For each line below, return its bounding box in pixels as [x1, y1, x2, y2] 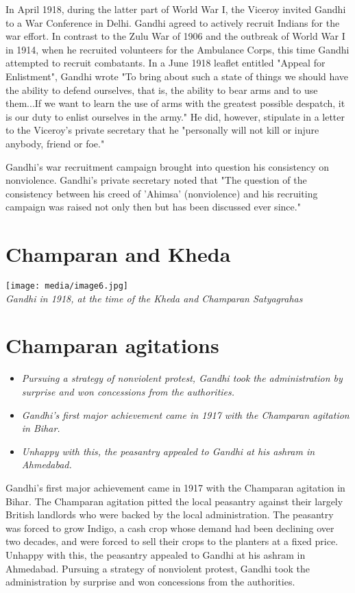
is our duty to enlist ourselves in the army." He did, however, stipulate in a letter [5, 109, 345, 123]
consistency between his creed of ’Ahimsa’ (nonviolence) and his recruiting [5, 186, 318, 200]
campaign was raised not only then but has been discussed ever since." [5, 199, 301, 214]
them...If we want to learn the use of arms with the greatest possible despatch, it [5, 96, 345, 110]
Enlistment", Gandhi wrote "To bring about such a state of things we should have [5, 69, 349, 83]
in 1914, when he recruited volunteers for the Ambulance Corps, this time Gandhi [5, 42, 350, 56]
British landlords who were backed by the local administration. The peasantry [5, 507, 334, 522]
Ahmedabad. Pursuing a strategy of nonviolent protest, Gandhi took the [5, 561, 310, 575]
